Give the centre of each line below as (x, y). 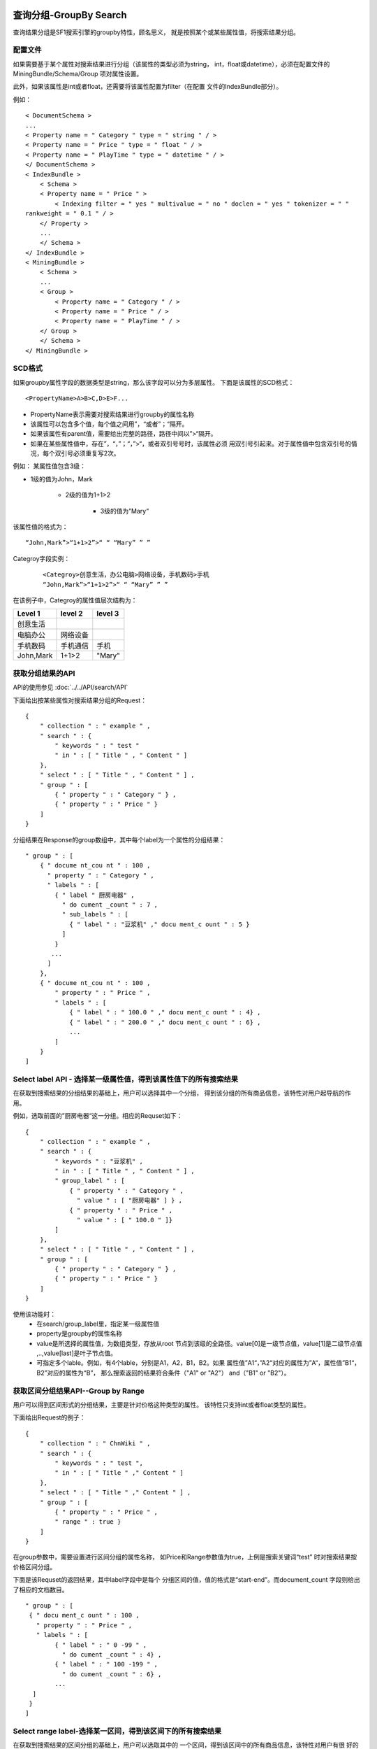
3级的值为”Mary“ (125, 511)
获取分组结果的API (44, 673)
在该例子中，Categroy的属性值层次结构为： (75, 600)
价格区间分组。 (34, 1566)
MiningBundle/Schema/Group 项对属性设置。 (78, 74)
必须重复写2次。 (96, 453)
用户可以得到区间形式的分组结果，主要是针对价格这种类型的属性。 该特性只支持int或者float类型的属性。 (161, 1405)
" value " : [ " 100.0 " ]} (125, 1220)
